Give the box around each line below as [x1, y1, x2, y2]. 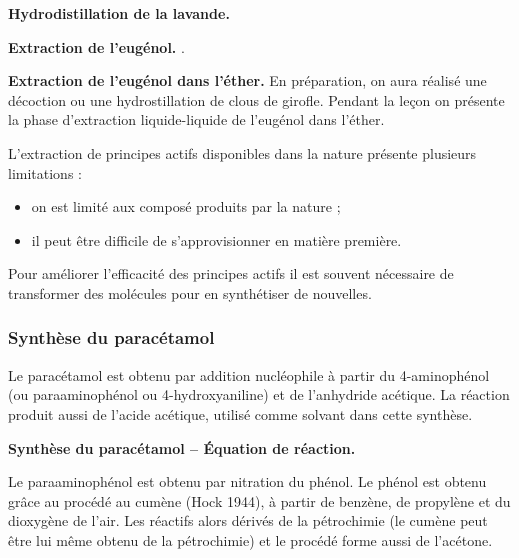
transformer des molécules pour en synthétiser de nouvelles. [8, 282, 372, 303]
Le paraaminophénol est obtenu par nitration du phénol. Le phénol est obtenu [8, 471, 487, 492]
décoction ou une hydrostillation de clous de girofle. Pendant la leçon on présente [8, 89, 505, 110]
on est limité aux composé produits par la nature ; [31, 196, 341, 217]
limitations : [8, 162, 82, 183]
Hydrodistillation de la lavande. [8, 3, 230, 23]
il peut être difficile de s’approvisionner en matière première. [31, 229, 402, 250]
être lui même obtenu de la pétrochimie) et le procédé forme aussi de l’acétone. [8, 529, 493, 550]
